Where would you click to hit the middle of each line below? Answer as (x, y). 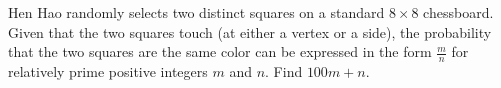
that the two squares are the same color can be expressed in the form (220, 51)
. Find (284, 71)
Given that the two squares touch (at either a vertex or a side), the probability (250, 31)
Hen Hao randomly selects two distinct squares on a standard (196, 12)
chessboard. (458, 12)
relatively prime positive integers (108, 71)
